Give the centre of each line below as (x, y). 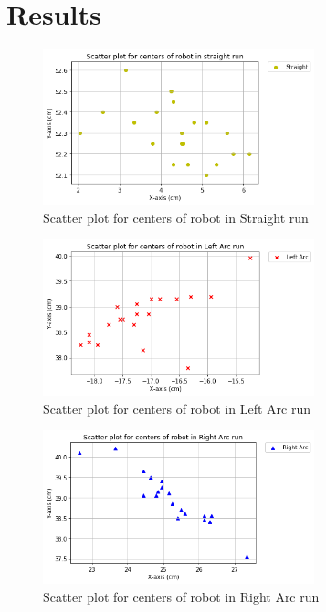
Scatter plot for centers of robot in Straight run (176, 217)
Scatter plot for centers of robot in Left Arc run (177, 408)
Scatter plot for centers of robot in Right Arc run (181, 597)
